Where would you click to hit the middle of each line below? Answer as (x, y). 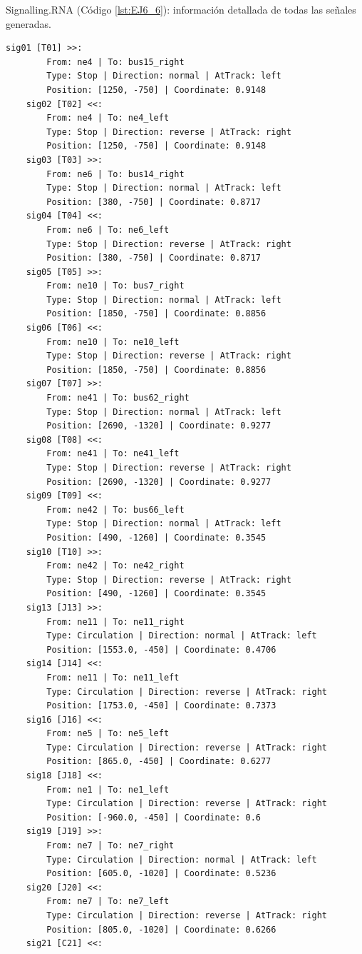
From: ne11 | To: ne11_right (115, 622)
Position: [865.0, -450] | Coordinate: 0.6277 (159, 762)
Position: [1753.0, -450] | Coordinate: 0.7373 (161, 706)
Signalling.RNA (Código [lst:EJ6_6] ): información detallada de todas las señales (181, 9)
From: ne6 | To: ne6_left (108, 230)
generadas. (29, 23)
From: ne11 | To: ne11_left (113, 677)
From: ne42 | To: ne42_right (115, 566)
